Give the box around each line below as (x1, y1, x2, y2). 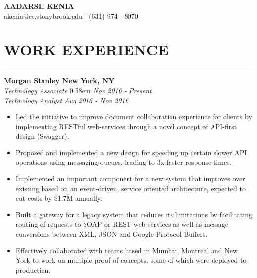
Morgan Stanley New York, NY (4, 75, 115, 86)
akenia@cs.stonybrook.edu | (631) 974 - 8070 (4, 10, 138, 21)
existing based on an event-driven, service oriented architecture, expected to (15, 183, 246, 193)
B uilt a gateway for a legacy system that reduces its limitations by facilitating (15, 209, 252, 219)
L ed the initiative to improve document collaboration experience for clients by (15, 111, 252, 122)
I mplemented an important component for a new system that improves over (15, 174, 245, 184)
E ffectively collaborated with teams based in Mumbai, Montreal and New (15, 245, 238, 255)
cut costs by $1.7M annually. (15, 193, 102, 203)
